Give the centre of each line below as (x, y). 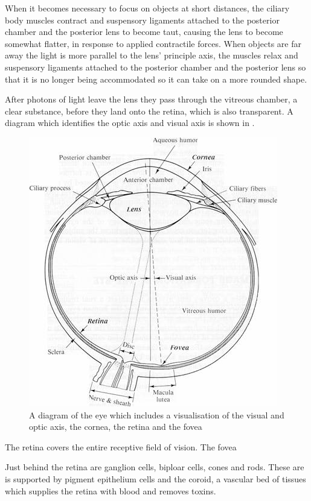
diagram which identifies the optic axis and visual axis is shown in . (130, 123)
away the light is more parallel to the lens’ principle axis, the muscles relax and (152, 55)
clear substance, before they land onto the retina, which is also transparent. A (149, 111)
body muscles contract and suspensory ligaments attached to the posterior (142, 20)
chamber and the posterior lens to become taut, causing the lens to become (144, 32)
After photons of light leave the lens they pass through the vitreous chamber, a (151, 99)
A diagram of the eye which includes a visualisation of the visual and (157, 414)
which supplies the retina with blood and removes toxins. (111, 490)
